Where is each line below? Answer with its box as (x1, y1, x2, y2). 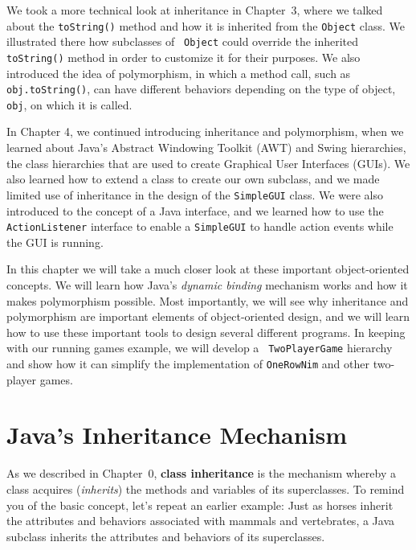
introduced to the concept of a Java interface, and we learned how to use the (6, 202, 384, 219)
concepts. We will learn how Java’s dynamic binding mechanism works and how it (6, 276, 408, 293)
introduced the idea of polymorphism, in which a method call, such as (6, 64, 351, 81)
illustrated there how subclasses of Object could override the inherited (6, 33, 359, 50)
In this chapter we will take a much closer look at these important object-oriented (6, 261, 410, 277)
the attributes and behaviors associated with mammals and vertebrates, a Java (6, 512, 395, 529)
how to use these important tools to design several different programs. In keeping (6, 323, 406, 340)
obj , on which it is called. (6, 96, 133, 113)
